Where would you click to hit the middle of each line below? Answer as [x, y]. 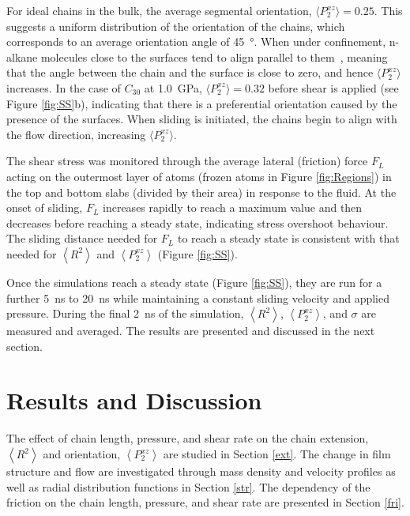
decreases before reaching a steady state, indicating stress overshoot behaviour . [197, 222]
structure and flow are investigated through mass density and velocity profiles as [201, 471]
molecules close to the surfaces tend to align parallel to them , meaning [214, 56]
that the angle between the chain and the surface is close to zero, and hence [190, 72]
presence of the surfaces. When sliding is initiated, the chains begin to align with [202, 119]
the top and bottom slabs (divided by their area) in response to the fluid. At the [201, 192]
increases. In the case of [64, 87]
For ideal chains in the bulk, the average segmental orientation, [159, 10]
